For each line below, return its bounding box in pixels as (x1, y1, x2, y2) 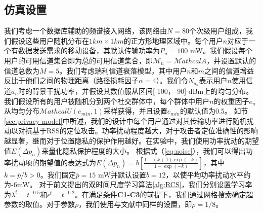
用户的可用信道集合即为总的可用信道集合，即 (4, 55, 153, 65)
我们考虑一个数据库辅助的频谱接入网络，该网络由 (4, 25, 167, 36)
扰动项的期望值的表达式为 (11, 157, 96, 167)
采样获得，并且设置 (103, 105, 167, 116)
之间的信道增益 (204, 65, 254, 76)
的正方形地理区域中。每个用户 (123, 35, 223, 46)
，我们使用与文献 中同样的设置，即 (78, 199, 192, 209)
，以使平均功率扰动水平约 (165, 169, 251, 180)
